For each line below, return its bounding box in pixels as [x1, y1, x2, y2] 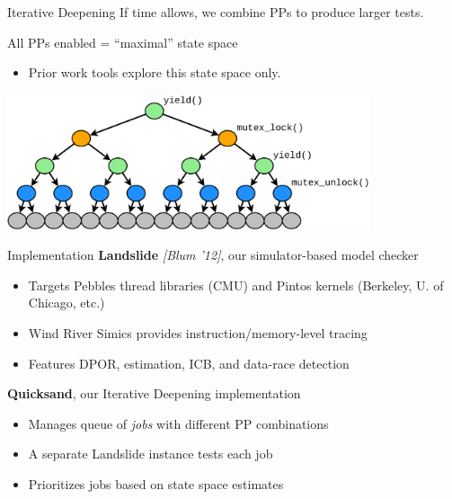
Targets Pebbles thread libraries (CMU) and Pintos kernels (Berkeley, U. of [28, 275, 444, 294]
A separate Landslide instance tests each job [28, 444, 273, 463]
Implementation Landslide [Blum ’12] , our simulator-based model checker [7, 245, 419, 264]
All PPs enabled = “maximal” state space [7, 32, 238, 51]
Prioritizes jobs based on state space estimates [28, 474, 284, 493]
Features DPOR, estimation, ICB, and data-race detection [28, 353, 350, 372]
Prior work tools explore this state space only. [28, 63, 281, 82]
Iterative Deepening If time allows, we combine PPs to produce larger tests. [7, 3, 424, 21]
